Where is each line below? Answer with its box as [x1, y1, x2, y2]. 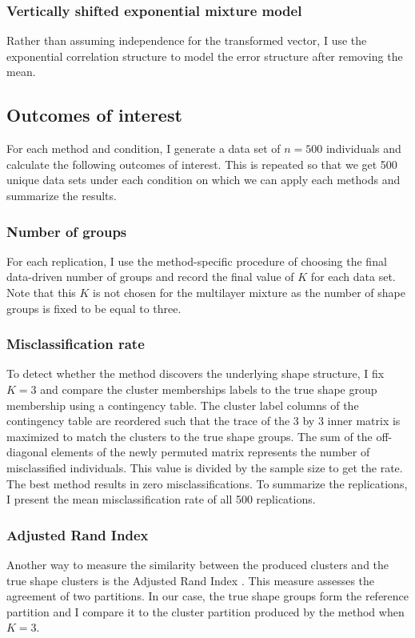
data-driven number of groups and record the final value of [6, 268, 294, 285]
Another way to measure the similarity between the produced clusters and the [6, 556, 389, 572]
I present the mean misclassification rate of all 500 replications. [6, 491, 316, 508]
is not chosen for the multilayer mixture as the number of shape [93, 283, 405, 300]
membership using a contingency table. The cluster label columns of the [6, 396, 359, 413]
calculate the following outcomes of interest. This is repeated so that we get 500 [6, 155, 397, 172]
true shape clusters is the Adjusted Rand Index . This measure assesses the [6, 572, 375, 588]
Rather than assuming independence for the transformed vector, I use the [6, 32, 367, 49]
